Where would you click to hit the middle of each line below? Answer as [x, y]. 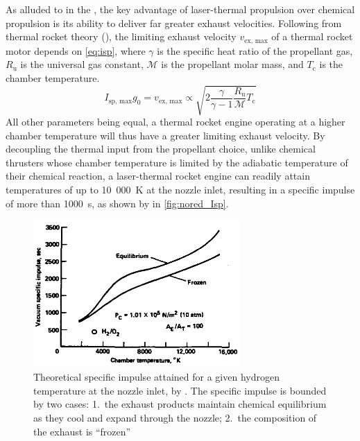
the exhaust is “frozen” [82, 431]
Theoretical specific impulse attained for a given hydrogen [156, 377]
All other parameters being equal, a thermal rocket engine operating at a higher [175, 121]
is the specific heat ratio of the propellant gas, [255, 50]
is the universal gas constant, [82, 64]
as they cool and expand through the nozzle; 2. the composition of [175, 418]
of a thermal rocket [312, 36]
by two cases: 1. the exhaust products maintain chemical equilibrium [180, 404]
